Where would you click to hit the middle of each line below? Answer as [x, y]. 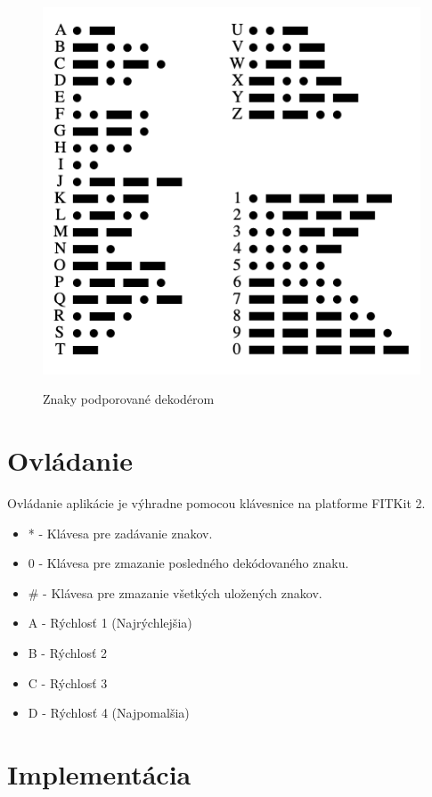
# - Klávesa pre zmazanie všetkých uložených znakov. [175, 592]
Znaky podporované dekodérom [129, 399]
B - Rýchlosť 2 [68, 653]
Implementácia [99, 774]
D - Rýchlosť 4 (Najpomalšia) [109, 713]
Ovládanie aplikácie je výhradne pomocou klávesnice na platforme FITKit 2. [216, 503]
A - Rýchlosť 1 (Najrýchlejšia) [110, 623]
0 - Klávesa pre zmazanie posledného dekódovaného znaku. [188, 563]
